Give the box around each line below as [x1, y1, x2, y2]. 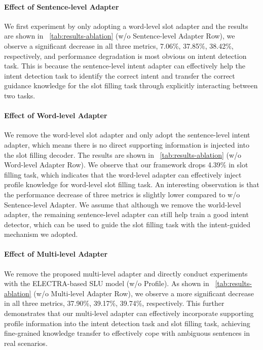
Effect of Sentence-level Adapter [4, 1, 119, 12]
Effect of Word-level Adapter [4, 110, 107, 121]
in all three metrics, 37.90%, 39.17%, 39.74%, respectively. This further [4, 298, 224, 308]
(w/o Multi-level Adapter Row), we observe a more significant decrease [33, 288, 254, 298]
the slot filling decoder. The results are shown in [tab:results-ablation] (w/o [4, 149, 242, 160]
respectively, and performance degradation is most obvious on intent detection [4, 50, 247, 61]
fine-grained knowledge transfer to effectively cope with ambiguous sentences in [4, 328, 250, 338]
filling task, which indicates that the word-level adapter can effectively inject [4, 169, 242, 180]
